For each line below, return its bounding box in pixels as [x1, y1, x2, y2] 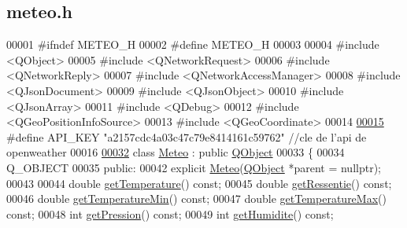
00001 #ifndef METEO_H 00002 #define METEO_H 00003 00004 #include [6, 36, 379, 53]
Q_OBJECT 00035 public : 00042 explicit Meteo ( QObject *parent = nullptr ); [6, 159, 381, 175]
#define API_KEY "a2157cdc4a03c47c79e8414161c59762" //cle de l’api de [6, 128, 367, 145]
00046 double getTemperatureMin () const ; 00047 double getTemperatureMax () [6, 190, 387, 207]
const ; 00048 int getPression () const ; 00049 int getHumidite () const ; [6, 205, 334, 222]
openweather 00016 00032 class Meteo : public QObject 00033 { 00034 [6, 144, 345, 160]
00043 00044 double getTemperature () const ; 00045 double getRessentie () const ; [6, 175, 392, 191]
